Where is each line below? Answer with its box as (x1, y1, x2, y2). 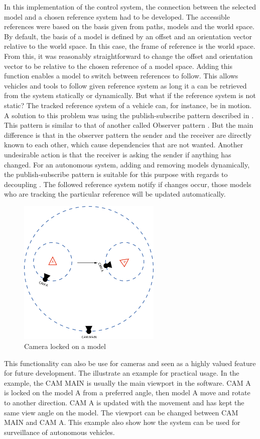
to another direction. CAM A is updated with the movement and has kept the (4, 397, 244, 407)
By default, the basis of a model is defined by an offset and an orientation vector (4, 31, 252, 41)
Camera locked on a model (24, 341, 106, 352)
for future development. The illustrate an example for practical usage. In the (4, 368, 239, 378)
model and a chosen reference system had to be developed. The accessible (4, 11, 230, 22)
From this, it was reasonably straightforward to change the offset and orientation (4, 50, 253, 61)
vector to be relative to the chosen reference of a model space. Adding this (4, 60, 232, 71)
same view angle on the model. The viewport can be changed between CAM (4, 407, 238, 417)
